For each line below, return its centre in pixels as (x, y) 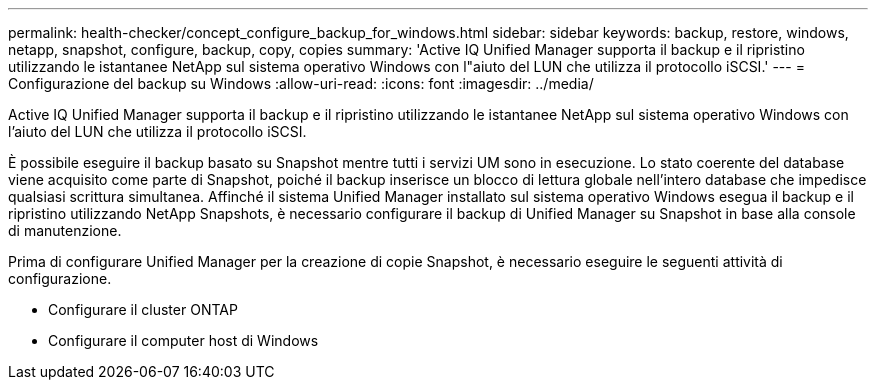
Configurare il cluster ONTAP (143, 309)
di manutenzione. (65, 230)
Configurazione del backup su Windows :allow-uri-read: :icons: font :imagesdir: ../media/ (301, 83)
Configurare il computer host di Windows (183, 340)
